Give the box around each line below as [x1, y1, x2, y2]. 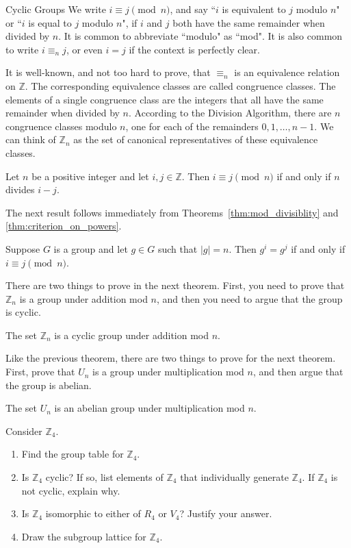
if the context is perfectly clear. [129, 42, 260, 56]
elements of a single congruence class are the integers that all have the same [5, 92, 324, 106]
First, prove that [5, 364, 75, 379]
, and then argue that [252, 364, 343, 379]
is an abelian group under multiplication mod [54, 401, 245, 415]
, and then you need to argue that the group [157, 291, 343, 306]
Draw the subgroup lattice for [21, 529, 146, 543]
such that [157, 241, 198, 256]
